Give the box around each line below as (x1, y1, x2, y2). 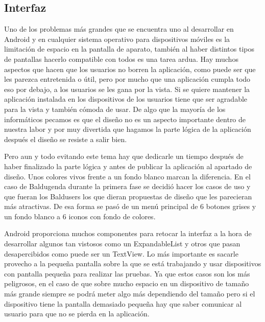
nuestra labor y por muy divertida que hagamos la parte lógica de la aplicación (4, 124, 251, 134)
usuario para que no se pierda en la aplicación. (4, 308, 150, 319)
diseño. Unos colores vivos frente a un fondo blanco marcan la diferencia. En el (4, 171, 251, 181)
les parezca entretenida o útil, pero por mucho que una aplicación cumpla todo (4, 74, 251, 84)
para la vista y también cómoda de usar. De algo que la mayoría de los (4, 103, 226, 114)
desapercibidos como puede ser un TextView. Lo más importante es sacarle (4, 248, 238, 259)
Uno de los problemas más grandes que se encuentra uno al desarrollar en (4, 24, 234, 34)
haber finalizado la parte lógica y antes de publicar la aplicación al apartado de (4, 160, 252, 171)
